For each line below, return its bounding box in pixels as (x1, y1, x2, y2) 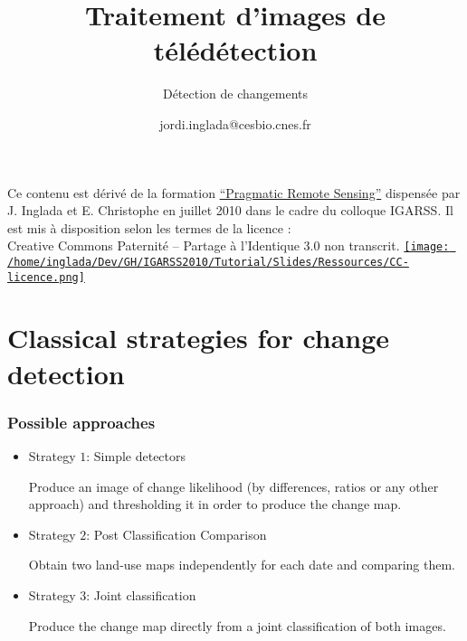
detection (7, 354, 125, 391)
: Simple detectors (86, 447, 186, 466)
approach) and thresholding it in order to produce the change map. (28, 495, 402, 514)
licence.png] (7, 270, 85, 284)
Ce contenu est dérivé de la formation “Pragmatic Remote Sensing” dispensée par (7, 183, 461, 202)
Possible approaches (7, 410, 156, 433)
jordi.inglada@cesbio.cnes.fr (159, 114, 311, 133)
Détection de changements (162, 84, 309, 103)
